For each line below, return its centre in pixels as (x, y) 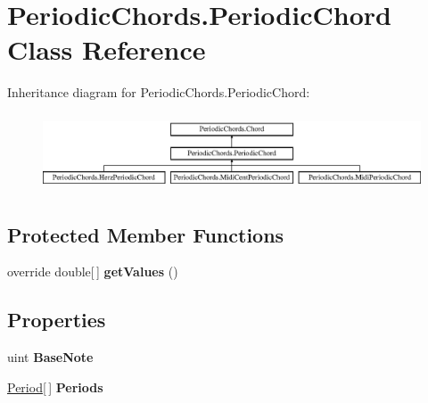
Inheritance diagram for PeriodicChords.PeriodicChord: (159, 92)
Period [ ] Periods (55, 387)
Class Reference (107, 49)
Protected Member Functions (146, 234)
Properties (57, 320)
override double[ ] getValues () (93, 271)
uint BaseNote (50, 357)
